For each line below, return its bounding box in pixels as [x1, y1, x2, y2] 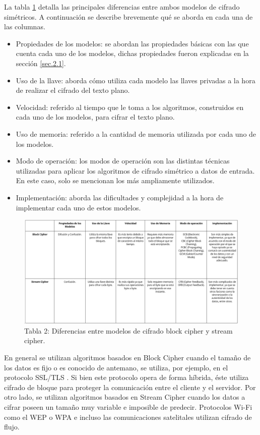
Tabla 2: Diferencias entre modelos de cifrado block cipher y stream [24, 325, 233, 336]
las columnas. [4, 21, 45, 32]
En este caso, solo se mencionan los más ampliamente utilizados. [16, 175, 215, 186]
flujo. [4, 421, 20, 432]
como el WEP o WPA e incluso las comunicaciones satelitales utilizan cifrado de [4, 411, 252, 422]
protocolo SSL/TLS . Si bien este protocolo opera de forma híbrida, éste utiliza [4, 372, 249, 383]
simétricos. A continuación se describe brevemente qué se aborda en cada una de [4, 11, 253, 22]
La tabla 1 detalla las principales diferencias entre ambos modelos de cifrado [4, 2, 240, 12]
